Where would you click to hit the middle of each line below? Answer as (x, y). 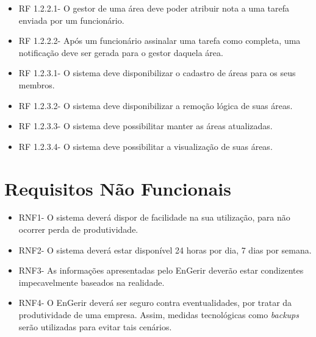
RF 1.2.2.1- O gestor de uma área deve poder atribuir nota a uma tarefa (154, 8)
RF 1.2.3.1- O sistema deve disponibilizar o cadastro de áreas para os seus (157, 73)
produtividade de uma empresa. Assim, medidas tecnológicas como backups (159, 315)
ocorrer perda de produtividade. (78, 229)
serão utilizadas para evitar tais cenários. (95, 326)
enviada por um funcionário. (71, 20)
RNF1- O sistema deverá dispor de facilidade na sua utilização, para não (154, 217)
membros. (37, 84)
